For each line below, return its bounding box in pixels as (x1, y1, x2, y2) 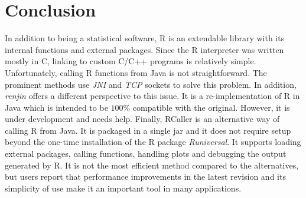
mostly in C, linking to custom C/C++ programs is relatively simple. (5, 55, 256, 67)
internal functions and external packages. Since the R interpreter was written (5, 43, 284, 55)
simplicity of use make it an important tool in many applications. (5, 181, 242, 194)
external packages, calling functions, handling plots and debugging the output (5, 147, 287, 160)
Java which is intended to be (5, 101, 108, 113)
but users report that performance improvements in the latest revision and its (5, 170, 286, 183)
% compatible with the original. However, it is (123, 101, 290, 113)
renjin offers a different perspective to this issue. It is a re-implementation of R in (5, 90, 300, 102)
